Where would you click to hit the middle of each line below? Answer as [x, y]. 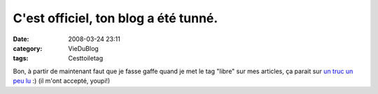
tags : [21, 58]
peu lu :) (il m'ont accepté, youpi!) [62, 81]
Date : [21, 39]
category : [28, 48]
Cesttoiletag [86, 58]
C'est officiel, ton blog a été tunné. [115, 18]
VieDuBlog [84, 48]
